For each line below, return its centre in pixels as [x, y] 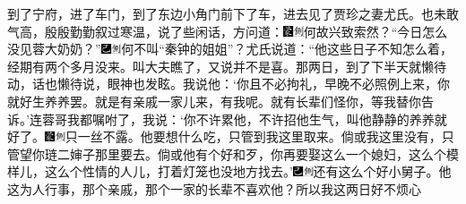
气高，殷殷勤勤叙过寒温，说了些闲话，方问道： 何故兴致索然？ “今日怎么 [228, 31]
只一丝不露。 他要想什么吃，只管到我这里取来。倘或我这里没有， [253, 136]
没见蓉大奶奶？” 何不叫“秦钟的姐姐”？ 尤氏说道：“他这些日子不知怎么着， [230, 49]
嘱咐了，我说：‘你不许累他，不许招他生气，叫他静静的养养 [263, 119]
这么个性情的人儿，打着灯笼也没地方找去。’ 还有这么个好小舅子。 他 [248, 171]
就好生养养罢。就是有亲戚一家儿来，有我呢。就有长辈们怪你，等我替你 [214, 101]
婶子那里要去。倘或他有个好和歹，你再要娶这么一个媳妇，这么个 [258, 153]
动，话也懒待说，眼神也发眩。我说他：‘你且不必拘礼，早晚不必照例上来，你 [229, 84]
